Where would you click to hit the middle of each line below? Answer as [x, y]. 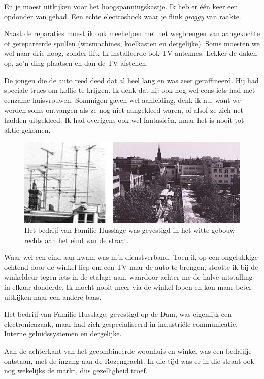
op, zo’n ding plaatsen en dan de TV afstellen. [76, 63]
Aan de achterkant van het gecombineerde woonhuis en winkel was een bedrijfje [128, 351]
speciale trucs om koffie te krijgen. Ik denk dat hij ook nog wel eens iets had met [130, 90]
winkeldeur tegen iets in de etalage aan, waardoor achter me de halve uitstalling [128, 277]
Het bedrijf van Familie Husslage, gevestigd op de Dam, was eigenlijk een [118, 314]
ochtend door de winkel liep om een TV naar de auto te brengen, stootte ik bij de [131, 267]
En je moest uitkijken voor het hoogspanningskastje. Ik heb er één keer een [121, 6]
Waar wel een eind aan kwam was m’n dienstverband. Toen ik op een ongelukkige [131, 257]
